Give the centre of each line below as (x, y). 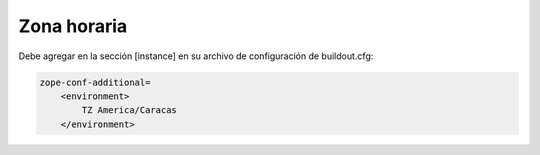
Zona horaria (73, 26)
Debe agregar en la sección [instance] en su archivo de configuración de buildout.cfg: (196, 56)
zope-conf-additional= (95, 82)
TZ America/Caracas (129, 110)
